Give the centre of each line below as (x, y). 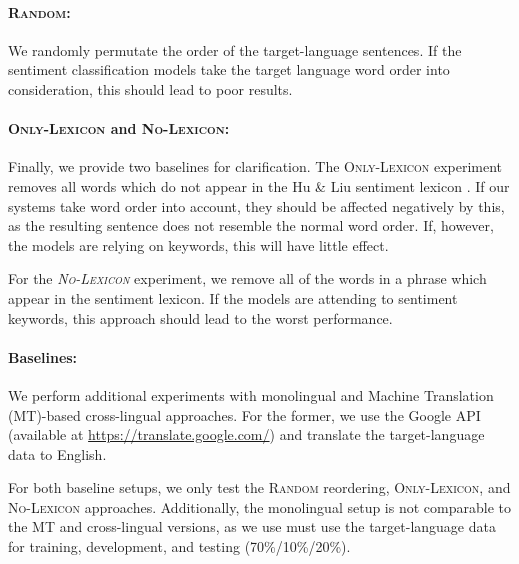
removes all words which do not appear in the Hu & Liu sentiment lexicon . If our (259, 185)
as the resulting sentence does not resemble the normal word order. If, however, (251, 225)
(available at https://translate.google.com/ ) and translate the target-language (246, 434)
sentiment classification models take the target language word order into (229, 69)
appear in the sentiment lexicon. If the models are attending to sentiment (233, 297)
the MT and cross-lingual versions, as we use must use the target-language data (252, 526)
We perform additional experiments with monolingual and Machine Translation (251, 394)
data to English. (57, 453)
